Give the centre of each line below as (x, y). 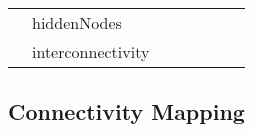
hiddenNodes (77, 22)
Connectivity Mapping (126, 111)
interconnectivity (91, 51)
